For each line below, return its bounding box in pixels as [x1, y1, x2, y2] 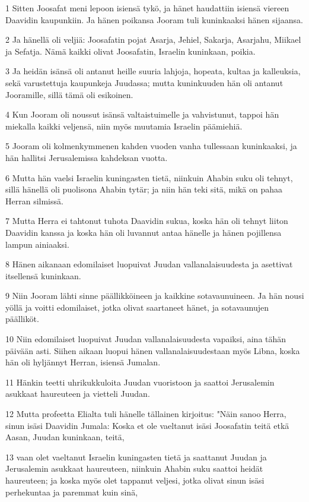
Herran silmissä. [5, 194, 63, 207]
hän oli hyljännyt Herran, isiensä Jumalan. [5, 356, 161, 368]
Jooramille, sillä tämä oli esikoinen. [5, 88, 133, 100]
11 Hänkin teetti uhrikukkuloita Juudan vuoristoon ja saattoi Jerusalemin [5, 375, 275, 388]
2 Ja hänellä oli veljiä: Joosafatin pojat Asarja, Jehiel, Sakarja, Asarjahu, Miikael [5, 33, 301, 46]
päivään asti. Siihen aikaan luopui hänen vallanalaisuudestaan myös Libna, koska [5, 344, 300, 356]
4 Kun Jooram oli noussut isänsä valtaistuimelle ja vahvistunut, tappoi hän [5, 108, 279, 121]
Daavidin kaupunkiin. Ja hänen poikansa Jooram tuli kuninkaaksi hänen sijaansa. [5, 13, 303, 26]
